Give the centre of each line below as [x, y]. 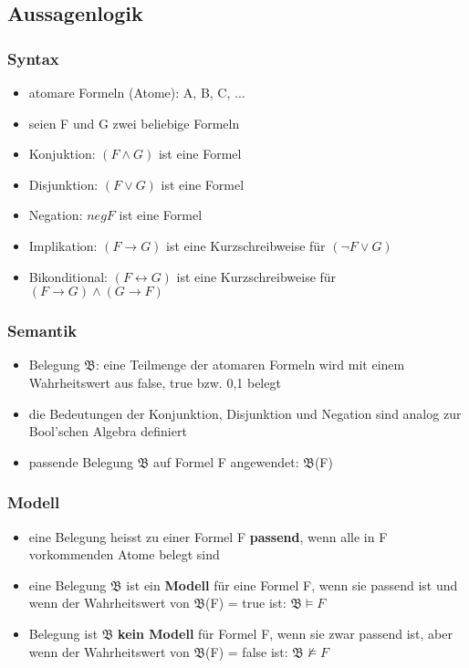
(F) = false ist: [247, 651]
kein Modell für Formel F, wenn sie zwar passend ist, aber [285, 633]
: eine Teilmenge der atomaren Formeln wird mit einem [250, 365]
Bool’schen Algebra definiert [108, 431]
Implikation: [63, 245]
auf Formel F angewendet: [226, 461]
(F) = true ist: [246, 603]
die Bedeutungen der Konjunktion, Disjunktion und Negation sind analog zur [245, 413]
